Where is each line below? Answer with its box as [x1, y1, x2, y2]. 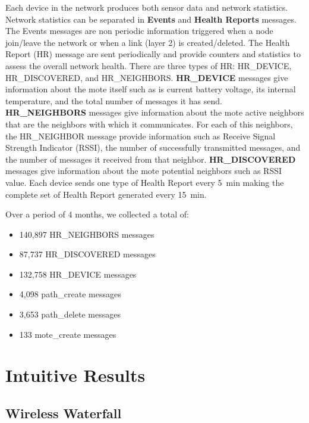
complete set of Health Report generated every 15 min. [5, 188, 207, 200]
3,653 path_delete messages [19, 308, 121, 321]
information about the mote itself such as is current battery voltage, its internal [5, 83, 296, 95]
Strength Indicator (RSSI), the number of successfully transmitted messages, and [5, 141, 301, 154]
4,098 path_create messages [19, 288, 121, 300]
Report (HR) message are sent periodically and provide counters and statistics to [5, 48, 301, 60]
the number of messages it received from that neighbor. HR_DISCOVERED [5, 153, 296, 165]
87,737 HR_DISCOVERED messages [19, 248, 156, 260]
